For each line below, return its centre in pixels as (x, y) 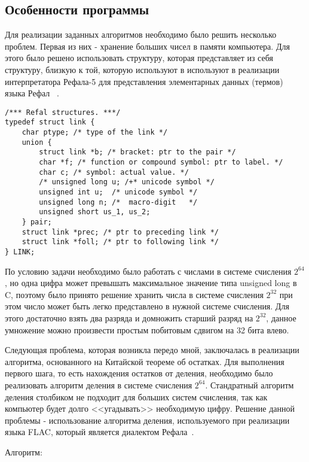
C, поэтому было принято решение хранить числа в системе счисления (134, 294)
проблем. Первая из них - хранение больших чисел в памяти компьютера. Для (147, 46)
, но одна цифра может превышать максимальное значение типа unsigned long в (151, 283)
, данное (281, 317)
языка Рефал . (32, 93)
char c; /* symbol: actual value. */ (114, 172)
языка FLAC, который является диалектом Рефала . (100, 432)
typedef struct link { (50, 122)
